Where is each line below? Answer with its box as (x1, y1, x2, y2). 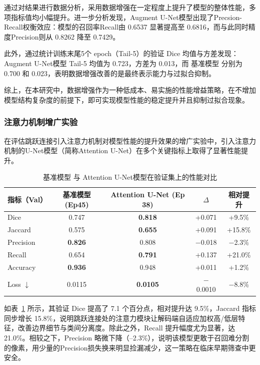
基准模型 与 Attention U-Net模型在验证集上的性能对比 (42, 172, 217, 182)
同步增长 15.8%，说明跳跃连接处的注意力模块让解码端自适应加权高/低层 (4, 312, 238, 323)
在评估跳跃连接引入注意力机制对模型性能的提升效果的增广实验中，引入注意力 (4, 135, 256, 146)
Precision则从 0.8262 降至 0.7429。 (10, 31, 120, 42)
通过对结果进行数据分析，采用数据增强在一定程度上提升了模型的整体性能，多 (4, 2, 256, 12)
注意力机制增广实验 (4, 116, 78, 128)
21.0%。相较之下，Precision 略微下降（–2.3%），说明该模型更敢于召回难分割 (4, 332, 249, 343)
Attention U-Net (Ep (110, 189, 185, 199)
